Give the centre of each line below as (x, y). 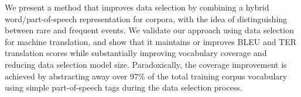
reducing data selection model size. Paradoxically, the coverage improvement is (146, 64)
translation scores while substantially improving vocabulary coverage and (136, 53)
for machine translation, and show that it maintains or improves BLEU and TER (151, 41)
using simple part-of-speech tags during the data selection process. (124, 87)
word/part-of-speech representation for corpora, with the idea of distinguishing (146, 18)
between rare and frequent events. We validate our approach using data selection (149, 30)
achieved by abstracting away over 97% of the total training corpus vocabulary (146, 76)
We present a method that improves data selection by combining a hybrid (137, 7)
